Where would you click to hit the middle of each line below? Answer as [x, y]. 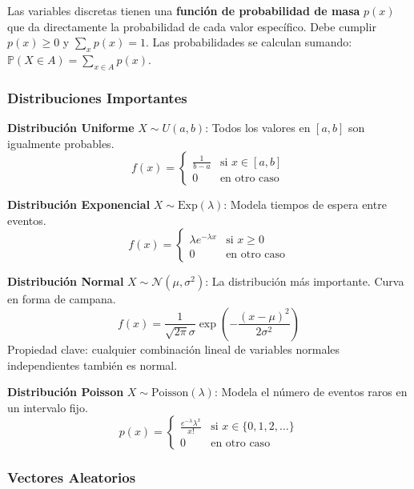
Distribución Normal [66, 281]
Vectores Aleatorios [72, 477]
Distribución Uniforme [71, 127]
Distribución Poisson [66, 392]
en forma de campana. [62, 299]
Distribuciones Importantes [97, 97]
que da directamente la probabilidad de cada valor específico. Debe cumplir [192, 26]
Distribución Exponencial [79, 204]
